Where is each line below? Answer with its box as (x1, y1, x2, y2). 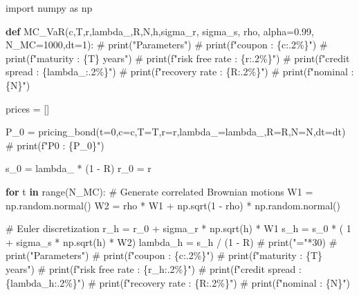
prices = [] (6, 101, 50, 115)
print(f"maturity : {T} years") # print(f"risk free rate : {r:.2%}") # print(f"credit (6, 50, 350, 65)
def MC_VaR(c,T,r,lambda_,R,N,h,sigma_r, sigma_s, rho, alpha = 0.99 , (6, 23, 314, 38)
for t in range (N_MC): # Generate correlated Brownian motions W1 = (6, 184, 313, 198)
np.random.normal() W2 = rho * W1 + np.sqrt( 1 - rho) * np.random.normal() (6, 198, 340, 212)
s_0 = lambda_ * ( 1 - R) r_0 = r (6, 161, 151, 175)
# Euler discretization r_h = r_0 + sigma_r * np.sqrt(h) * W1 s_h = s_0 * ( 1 (6, 221, 351, 236)
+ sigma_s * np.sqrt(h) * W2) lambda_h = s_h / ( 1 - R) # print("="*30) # (6, 234, 338, 249)
